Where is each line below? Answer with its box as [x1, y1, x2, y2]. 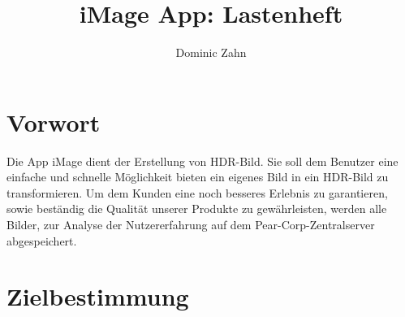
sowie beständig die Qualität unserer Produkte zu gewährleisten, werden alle [6, 200, 387, 217]
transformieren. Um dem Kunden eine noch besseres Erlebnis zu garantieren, [6, 184, 388, 201]
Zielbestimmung [6, 280, 189, 313]
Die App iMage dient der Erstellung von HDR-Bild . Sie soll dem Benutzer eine [6, 152, 399, 169]
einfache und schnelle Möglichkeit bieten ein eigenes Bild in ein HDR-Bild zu [6, 168, 389, 185]
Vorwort [6, 105, 101, 138]
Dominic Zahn [175, 44, 247, 61]
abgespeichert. [6, 232, 77, 249]
